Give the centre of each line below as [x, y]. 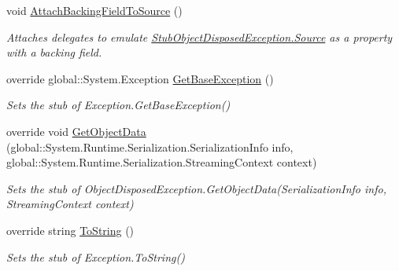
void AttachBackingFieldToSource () [94, 10]
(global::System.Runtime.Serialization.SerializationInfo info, [150, 146]
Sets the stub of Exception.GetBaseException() [118, 105]
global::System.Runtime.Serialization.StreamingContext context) [162, 162]
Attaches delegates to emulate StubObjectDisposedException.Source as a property [199, 37]
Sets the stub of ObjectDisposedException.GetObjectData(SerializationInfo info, [196, 188]
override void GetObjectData [76, 131]
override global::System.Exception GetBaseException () [140, 78]
